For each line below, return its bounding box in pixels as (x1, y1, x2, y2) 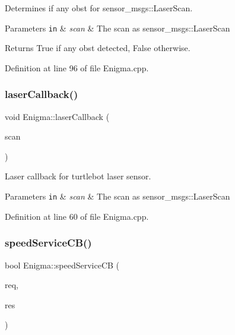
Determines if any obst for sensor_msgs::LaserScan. (5, 2, 193, 14)
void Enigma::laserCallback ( (5, 110, 110, 122)
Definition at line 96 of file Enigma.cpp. (5, 61, 149, 74)
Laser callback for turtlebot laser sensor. (5, 170, 151, 182)
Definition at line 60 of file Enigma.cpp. (5, 210, 149, 222)
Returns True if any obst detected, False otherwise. (5, 42, 190, 54)
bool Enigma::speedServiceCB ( (5, 258, 120, 271)
